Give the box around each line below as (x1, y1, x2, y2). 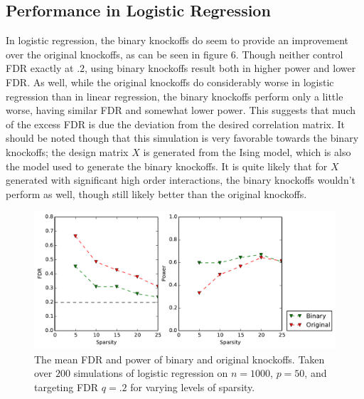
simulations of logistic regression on (73, 366, 228, 380)
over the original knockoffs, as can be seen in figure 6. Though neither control (6, 46, 343, 61)
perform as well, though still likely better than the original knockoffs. (6, 186, 307, 201)
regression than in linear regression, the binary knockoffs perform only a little (6, 88, 343, 103)
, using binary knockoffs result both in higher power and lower (85, 61, 356, 76)
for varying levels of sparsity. (130, 379, 255, 394)
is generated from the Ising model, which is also (143, 144, 351, 159)
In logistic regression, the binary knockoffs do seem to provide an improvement (6, 33, 348, 48)
